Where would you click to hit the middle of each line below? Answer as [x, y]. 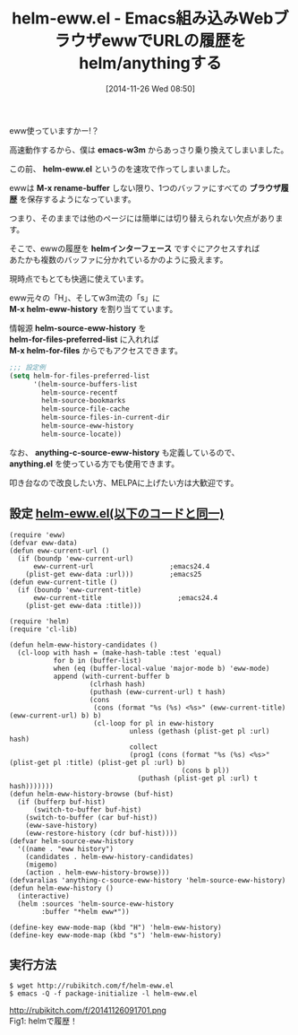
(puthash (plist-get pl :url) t [197, 778]
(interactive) [43, 896]
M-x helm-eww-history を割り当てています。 [94, 309]
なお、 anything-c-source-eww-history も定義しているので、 [124, 452]
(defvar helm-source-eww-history [72, 841]
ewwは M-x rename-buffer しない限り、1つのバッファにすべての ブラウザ [145, 187]
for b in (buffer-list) [98, 660]
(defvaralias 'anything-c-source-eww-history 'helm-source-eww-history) [148, 880]
